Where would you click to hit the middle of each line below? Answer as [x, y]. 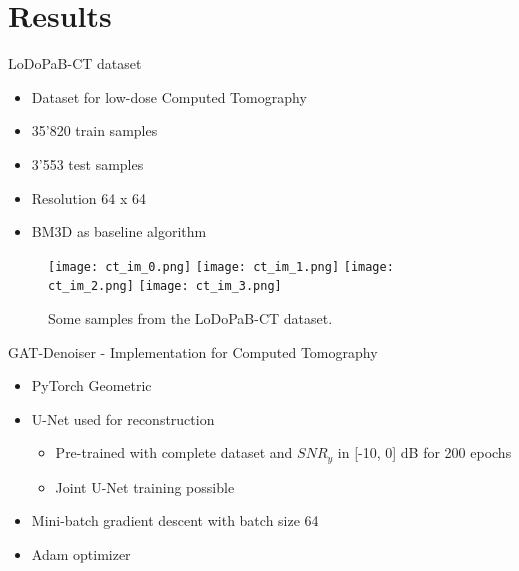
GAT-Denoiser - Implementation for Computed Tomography [193, 351]
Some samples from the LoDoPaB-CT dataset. [190, 318]
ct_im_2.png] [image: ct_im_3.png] [165, 286]
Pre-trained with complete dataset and [174, 452]
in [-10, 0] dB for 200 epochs [424, 452]
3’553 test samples [87, 163]
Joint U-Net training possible [145, 486]
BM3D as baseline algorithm [119, 231]
